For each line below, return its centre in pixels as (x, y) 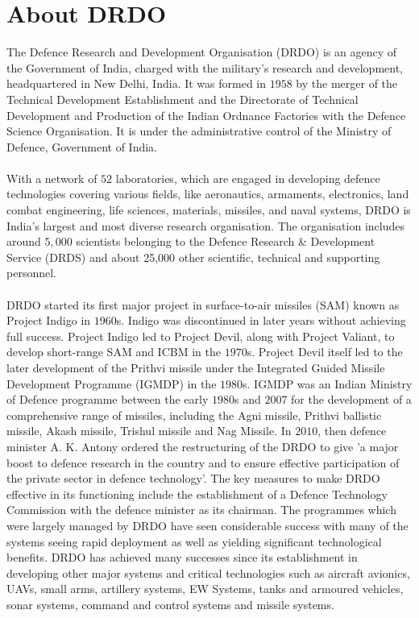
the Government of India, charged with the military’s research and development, (205, 67)
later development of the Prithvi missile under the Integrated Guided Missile (196, 367)
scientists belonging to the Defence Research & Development (226, 241)
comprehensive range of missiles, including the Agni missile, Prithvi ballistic (194, 415)
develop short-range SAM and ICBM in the (114, 352)
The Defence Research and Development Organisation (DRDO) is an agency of (202, 52)
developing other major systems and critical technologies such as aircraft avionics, (208, 572)
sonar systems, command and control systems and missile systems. (170, 604)
